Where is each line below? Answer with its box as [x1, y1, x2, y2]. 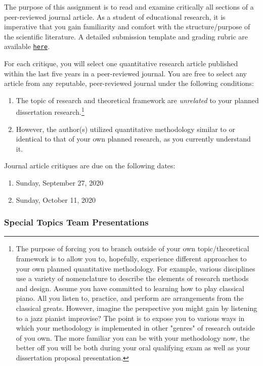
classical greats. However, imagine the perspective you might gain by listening [16, 303, 257, 313]
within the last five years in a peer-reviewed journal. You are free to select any [4, 68, 247, 78]
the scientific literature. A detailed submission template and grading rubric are [4, 31, 248, 41]
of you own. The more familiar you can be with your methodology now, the [16, 332, 250, 343]
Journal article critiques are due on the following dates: [4, 160, 176, 171]
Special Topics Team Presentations [4, 216, 149, 228]
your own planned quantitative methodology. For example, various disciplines [16, 263, 255, 273]
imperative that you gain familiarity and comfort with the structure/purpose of [4, 21, 250, 32]
